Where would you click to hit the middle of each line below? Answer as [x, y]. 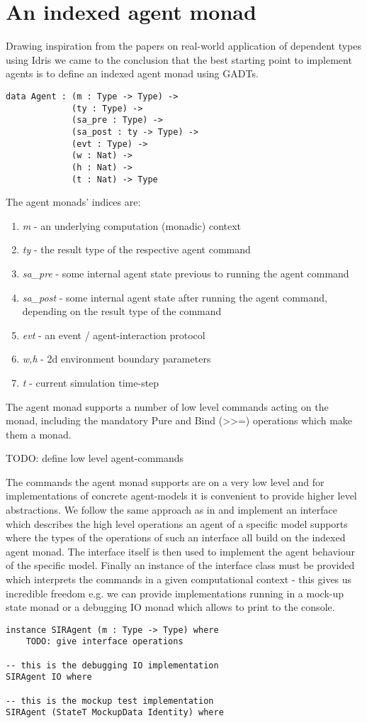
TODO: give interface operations [105, 642]
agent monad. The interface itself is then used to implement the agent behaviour [181, 551]
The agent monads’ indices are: [73, 202]
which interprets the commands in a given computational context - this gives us [179, 579]
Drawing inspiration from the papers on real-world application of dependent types [183, 46]
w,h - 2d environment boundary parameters [117, 359]
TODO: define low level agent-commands [95, 458]
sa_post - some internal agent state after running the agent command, [175, 297]
